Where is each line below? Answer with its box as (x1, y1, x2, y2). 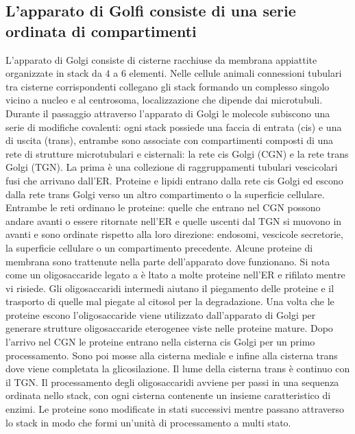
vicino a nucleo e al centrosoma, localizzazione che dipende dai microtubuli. (5, 93, 323, 107)
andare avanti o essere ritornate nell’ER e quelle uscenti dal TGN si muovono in (5, 213, 342, 228)
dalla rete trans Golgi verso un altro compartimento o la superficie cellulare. (5, 186, 325, 201)
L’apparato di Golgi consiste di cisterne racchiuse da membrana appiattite (5, 52, 317, 67)
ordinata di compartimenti (5, 20, 197, 41)
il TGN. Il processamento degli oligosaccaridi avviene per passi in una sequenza (5, 374, 339, 389)
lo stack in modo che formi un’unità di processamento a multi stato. (5, 415, 291, 429)
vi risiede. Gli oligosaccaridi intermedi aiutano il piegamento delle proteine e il (5, 280, 334, 295)
